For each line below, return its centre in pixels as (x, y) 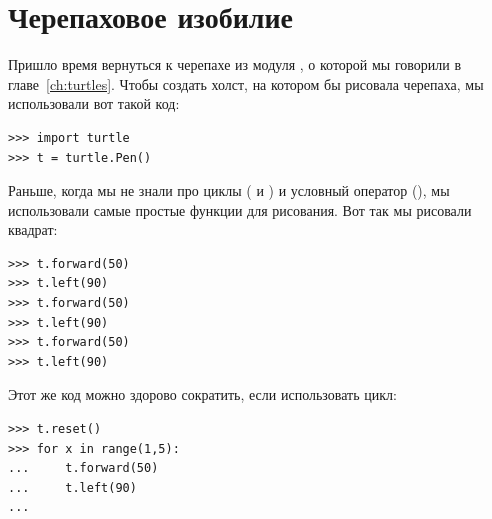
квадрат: (33, 229)
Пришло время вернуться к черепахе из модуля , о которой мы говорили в (235, 64)
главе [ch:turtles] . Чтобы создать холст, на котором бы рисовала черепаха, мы (246, 83)
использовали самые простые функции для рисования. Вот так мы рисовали (240, 209)
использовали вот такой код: (94, 103)
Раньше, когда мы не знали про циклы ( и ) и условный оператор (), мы (229, 190)
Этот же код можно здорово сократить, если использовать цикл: (202, 394)
